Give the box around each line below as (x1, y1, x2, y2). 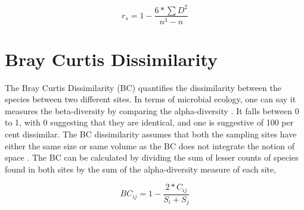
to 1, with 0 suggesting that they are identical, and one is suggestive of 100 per (5, 116, 294, 128)
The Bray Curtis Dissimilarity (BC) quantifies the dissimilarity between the (5, 81, 281, 93)
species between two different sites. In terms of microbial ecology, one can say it (5, 93, 296, 105)
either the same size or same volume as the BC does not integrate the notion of (5, 139, 294, 152)
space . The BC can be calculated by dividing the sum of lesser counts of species (5, 151, 299, 164)
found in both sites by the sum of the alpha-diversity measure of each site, (5, 162, 277, 175)
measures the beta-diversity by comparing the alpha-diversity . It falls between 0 (5, 104, 299, 117)
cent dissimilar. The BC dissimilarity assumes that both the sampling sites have (5, 128, 297, 140)
